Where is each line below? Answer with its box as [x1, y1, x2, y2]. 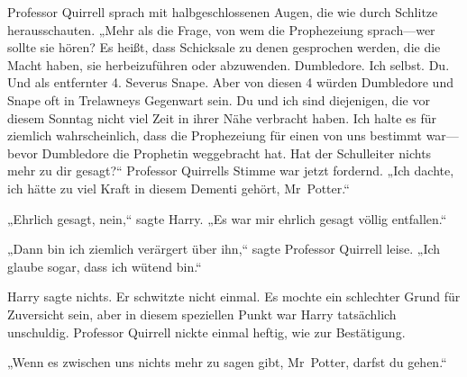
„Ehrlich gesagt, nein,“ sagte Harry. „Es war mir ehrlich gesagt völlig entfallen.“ [7, 209, 447, 228]
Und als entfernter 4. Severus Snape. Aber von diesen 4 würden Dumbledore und [7, 73, 453, 92]
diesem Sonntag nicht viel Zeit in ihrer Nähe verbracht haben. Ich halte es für [7, 108, 436, 127]
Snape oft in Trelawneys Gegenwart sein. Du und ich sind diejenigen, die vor [7, 90, 430, 109]
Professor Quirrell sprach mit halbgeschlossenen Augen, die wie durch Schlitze [7, 3, 438, 21]
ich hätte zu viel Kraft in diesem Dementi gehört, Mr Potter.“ [7, 178, 350, 197]
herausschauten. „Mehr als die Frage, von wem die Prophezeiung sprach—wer [7, 20, 435, 39]
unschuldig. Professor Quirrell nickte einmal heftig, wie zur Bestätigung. [7, 322, 406, 341]
